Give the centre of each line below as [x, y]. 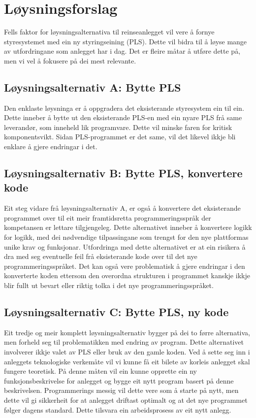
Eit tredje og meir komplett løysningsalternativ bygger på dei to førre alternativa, [127, 332]
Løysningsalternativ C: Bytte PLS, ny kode [116, 312]
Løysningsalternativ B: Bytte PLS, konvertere [123, 173]
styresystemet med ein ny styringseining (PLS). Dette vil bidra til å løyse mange [126, 41]
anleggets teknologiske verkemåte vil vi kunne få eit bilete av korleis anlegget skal [127, 361]
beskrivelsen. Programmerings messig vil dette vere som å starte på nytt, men [121, 390]
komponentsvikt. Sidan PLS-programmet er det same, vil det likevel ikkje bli [120, 137]
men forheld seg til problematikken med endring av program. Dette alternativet [124, 342]
